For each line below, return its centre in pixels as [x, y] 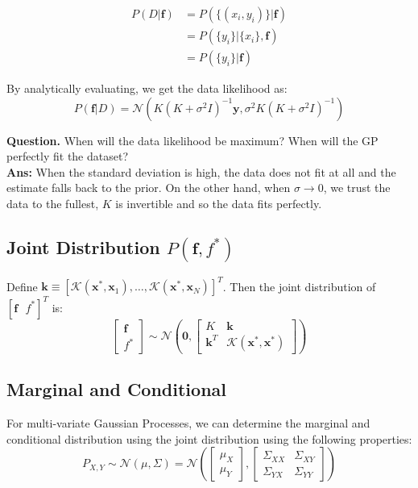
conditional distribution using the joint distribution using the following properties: [209, 438]
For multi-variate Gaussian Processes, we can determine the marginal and [188, 423]
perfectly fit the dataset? [68, 156]
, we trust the [357, 188]
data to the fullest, [53, 204]
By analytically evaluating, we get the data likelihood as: [147, 88]
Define [22, 286]
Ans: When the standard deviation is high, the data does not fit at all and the [201, 171]
